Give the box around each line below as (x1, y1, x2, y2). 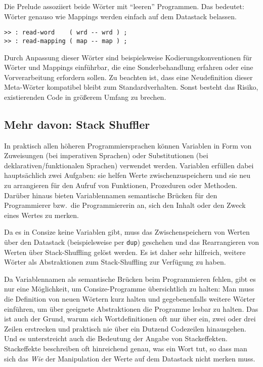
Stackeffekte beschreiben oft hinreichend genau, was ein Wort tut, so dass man (4, 343, 247, 354)
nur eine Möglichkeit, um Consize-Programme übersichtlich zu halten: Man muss (4, 283, 254, 294)
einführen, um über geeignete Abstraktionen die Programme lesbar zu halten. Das (4, 303, 258, 314)
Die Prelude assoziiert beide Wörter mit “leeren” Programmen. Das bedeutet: (4, 1, 244, 11)
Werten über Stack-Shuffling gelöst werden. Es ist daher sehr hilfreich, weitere (4, 246, 246, 257)
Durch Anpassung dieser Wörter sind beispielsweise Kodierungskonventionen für (4, 52, 252, 62)
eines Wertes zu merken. (4, 209, 79, 220)
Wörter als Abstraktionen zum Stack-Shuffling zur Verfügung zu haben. (4, 256, 226, 267)
